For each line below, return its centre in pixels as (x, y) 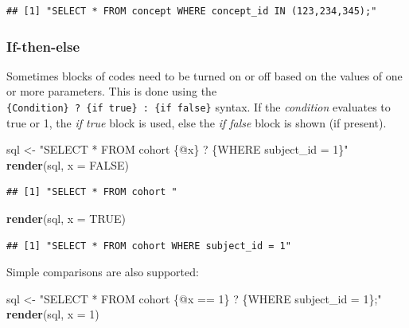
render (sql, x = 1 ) (53, 314)
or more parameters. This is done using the (112, 91)
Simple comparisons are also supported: (103, 272)
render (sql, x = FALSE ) (68, 164)
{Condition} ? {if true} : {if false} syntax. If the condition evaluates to (199, 107)
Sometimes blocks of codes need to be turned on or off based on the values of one (204, 75)
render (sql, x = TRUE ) (66, 219)
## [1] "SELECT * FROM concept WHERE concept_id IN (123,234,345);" (192, 11)
